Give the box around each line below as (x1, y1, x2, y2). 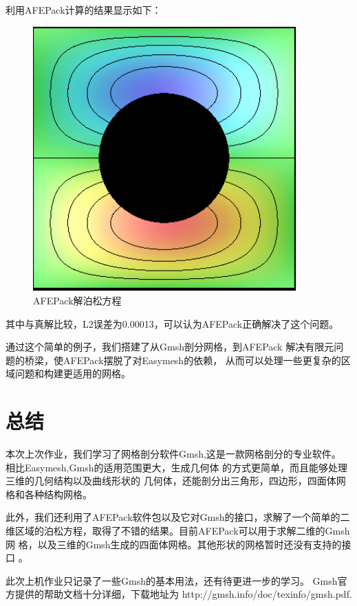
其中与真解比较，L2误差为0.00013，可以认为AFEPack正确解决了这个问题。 (6, 316, 339, 330)
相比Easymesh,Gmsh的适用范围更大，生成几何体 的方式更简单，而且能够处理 (6, 460, 348, 474)
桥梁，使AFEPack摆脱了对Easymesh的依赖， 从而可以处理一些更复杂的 (24, 352, 341, 367)
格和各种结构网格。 (6, 486, 92, 501)
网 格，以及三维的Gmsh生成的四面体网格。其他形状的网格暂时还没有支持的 (6, 537, 342, 551)
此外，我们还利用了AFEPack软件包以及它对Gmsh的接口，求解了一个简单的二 (6, 510, 350, 524)
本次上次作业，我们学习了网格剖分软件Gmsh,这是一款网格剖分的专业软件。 (6, 447, 341, 461)
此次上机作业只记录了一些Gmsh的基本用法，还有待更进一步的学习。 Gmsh (6, 573, 338, 587)
